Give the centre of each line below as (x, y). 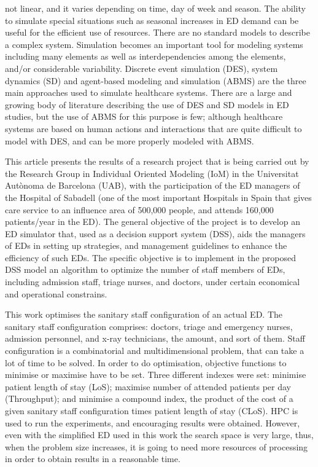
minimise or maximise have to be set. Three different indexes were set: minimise (156, 375)
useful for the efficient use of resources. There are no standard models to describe (157, 32)
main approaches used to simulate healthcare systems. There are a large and (149, 92)
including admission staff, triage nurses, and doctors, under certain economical (153, 282)
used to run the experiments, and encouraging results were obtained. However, (153, 422)
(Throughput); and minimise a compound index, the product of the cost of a (149, 398)
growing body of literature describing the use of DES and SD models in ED (147, 104)
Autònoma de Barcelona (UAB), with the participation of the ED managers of (153, 185)
